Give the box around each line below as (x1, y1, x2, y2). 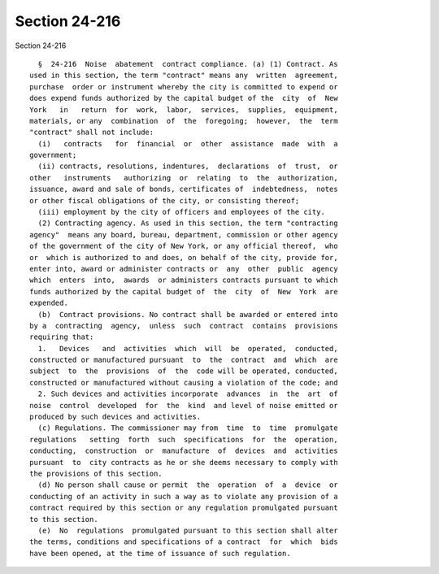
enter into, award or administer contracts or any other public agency (29, 264, 338, 273)
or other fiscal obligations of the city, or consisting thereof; (29, 196, 300, 205)
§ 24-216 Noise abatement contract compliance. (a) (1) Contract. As (37, 59, 338, 68)
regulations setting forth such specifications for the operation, (29, 435, 338, 444)
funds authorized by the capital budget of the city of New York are (29, 287, 338, 296)
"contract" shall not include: (29, 128, 154, 137)
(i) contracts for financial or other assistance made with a (37, 139, 338, 148)
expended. (29, 298, 68, 308)
